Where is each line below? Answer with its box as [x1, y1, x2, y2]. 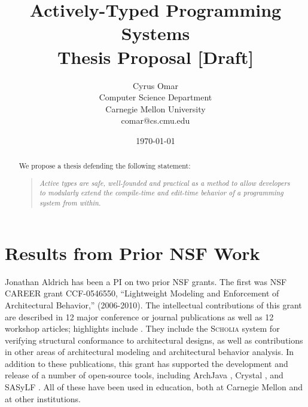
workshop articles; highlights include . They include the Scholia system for [5, 322, 280, 335]
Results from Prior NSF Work [5, 240, 260, 265]
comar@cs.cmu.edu [121, 114, 190, 127]
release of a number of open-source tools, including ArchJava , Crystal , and [5, 369, 283, 381]
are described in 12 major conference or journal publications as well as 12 [5, 310, 274, 323]
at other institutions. [5, 392, 81, 405]
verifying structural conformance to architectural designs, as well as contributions [5, 333, 303, 346]
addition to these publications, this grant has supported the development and [5, 357, 288, 369]
